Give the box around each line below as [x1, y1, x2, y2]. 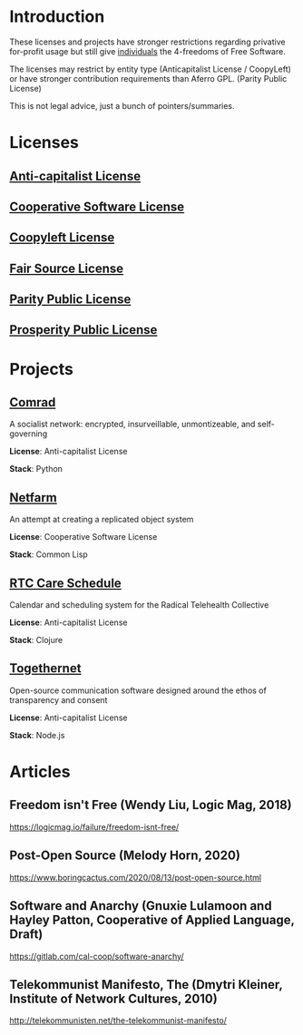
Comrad [9, 395, 56, 410]
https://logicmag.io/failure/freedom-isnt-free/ [9, 821, 180, 832]
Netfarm [9, 490, 57, 505]
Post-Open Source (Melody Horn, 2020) [9, 848, 240, 864]
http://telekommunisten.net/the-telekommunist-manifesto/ [9, 1015, 227, 1026]
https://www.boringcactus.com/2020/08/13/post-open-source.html [9, 872, 261, 883]
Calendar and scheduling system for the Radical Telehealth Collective [9, 600, 269, 610]
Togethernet [9, 660, 82, 677]
